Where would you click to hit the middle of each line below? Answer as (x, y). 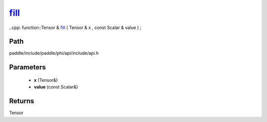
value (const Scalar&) (56, 87)
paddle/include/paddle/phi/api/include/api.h (54, 53)
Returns (22, 101)
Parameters (27, 67)
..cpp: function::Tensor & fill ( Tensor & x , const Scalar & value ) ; (75, 28)
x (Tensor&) (46, 80)
